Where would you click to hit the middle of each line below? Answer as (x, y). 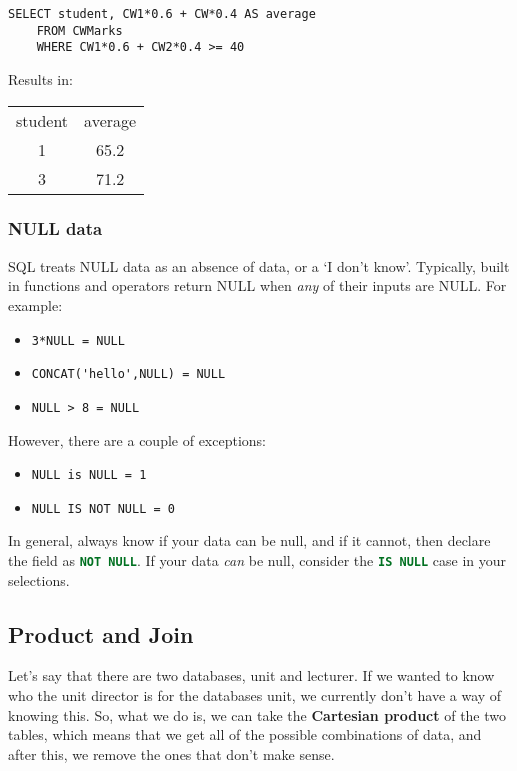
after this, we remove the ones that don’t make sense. (171, 753)
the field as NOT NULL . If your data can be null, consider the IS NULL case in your (257, 560)
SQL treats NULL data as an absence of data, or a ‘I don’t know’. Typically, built (259, 265)
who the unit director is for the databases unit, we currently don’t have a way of (255, 695)
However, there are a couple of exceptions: (137, 439)
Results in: (40, 78)
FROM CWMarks (79, 30)
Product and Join (101, 633)
